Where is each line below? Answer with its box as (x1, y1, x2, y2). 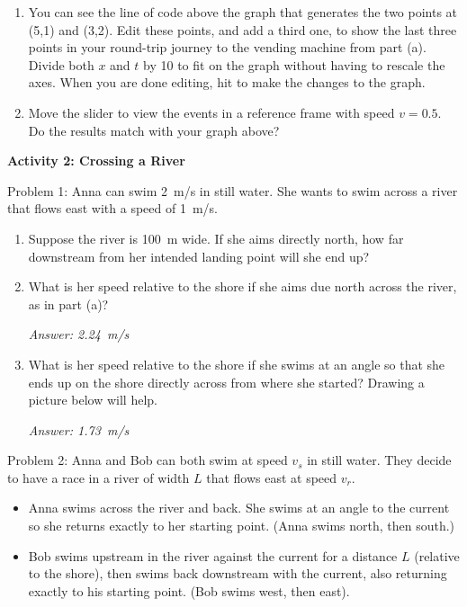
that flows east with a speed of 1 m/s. (7, 199, 218, 218)
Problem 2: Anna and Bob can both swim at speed (7, 451, 288, 469)
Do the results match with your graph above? (28, 121, 280, 139)
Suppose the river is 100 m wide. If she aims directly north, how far (28, 228, 404, 247)
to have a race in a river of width (7, 468, 190, 486)
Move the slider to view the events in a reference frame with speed (28, 103, 395, 121)
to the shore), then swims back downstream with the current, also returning (28, 564, 447, 583)
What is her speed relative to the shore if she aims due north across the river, (28, 277, 457, 296)
